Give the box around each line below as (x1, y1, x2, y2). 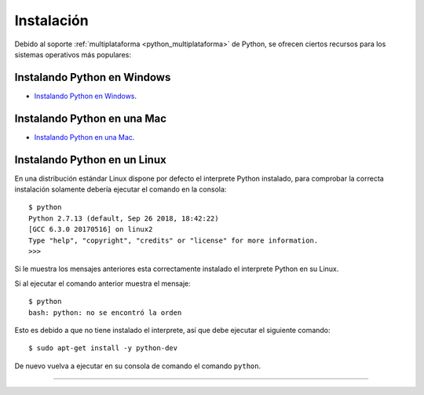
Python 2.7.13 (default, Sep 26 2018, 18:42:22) (28, 214, 219, 223)
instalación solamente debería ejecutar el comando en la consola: (14, 185, 227, 194)
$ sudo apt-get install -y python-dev (28, 344, 178, 353)
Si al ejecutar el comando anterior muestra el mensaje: (14, 279, 192, 288)
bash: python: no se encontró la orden (28, 308, 182, 317)
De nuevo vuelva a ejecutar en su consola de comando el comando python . (14, 361, 261, 371)
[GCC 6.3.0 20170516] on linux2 (28, 225, 153, 234)
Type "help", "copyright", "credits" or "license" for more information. (28, 236, 319, 245)
